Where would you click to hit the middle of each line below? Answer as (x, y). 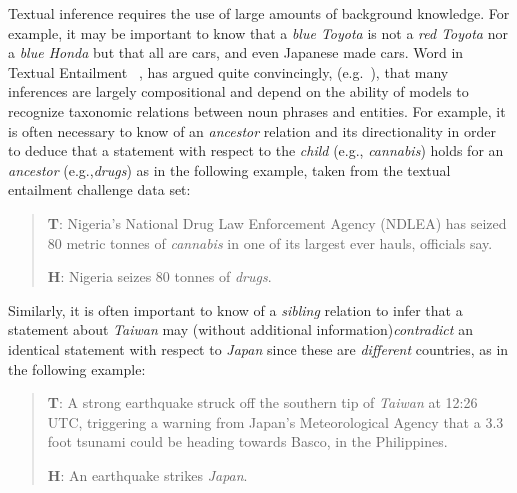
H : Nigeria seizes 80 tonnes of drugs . (159, 276)
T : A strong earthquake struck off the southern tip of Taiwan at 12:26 (262, 402)
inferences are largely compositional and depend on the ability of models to (238, 91)
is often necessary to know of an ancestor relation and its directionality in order (252, 130)
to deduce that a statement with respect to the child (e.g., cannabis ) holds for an (256, 150)
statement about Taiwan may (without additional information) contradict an (240, 329)
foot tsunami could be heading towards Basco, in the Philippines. (247, 441)
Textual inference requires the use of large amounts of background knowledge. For (259, 13)
